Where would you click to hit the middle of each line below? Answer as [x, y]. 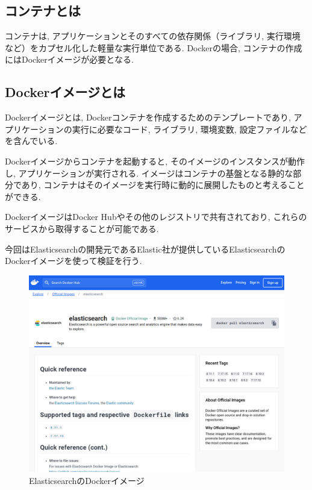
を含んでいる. [31, 141]
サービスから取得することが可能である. [82, 228]
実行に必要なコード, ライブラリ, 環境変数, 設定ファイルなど [189, 129]
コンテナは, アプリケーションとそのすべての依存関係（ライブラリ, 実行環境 [153, 36]
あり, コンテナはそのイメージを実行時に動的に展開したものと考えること [163, 185]
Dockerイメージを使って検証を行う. [73, 261]
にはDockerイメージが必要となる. [69, 59]
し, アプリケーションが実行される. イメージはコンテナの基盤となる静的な [149, 173]
